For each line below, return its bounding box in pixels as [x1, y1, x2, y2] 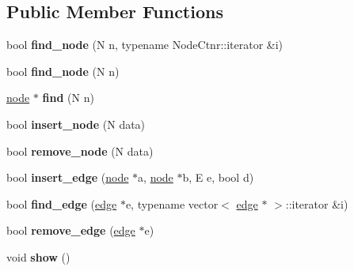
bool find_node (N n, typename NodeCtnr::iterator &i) [6, 36, 284, 53]
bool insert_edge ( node [6, 169, 129, 186]
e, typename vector [125, 195, 219, 212]
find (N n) [42, 89, 94, 106]
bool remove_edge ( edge [6, 222, 135, 239]
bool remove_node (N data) [6, 142, 154, 159]
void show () [6, 248, 70, 265]
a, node [138, 169, 173, 186]
